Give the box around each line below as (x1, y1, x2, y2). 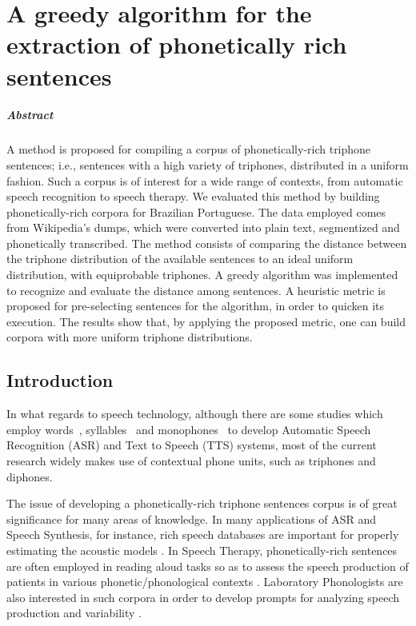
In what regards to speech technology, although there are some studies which (6, 405, 383, 422)
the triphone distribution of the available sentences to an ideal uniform (6, 250, 354, 267)
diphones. (6, 468, 53, 484)
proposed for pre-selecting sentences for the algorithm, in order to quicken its (6, 297, 384, 314)
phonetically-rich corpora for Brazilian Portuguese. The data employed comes (6, 203, 386, 220)
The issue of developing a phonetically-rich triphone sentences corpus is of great (6, 495, 398, 512)
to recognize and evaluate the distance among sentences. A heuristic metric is (6, 281, 386, 298)
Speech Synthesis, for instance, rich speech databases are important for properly (6, 526, 399, 543)
